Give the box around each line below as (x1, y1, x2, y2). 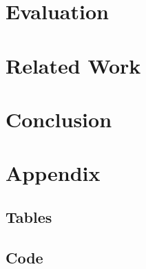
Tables (6, 206, 52, 227)
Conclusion (6, 105, 112, 133)
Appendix (6, 159, 101, 187)
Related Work (6, 51, 141, 79)
